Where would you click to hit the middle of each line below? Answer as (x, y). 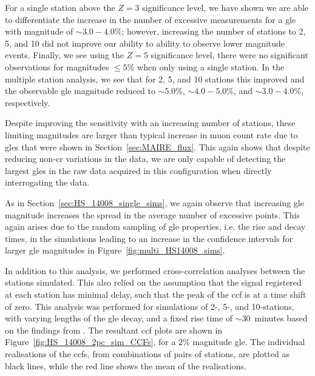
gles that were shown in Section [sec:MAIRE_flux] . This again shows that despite (157, 146)
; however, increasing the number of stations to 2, (214, 31)
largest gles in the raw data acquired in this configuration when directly (138, 170)
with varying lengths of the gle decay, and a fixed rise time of (119, 318)
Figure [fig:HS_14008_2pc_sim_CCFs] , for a (90, 342)
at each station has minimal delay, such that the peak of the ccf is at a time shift (156, 294)
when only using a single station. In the (211, 66)
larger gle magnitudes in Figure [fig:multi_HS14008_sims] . (115, 250)
